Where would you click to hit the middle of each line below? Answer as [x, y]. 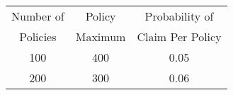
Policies [38, 37]
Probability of [179, 16]
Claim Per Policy [179, 37]
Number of [38, 16]
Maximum [101, 37]
